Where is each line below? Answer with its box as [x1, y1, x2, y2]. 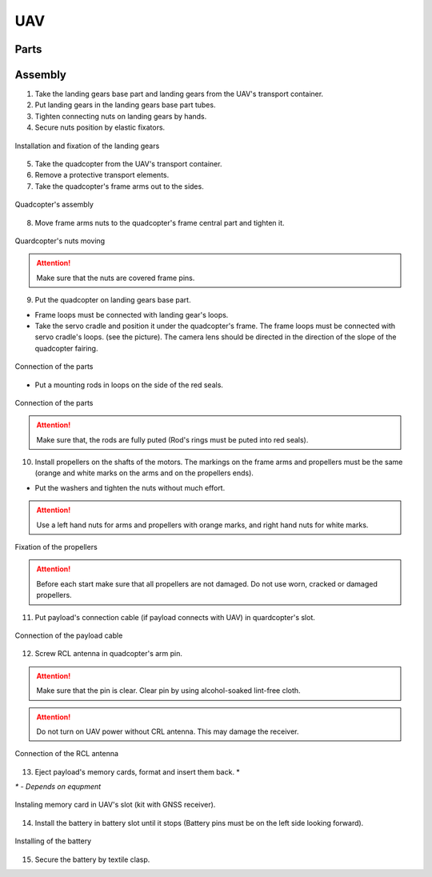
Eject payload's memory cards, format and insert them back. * [34, 767, 240, 776]
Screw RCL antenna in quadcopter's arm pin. [34, 649, 183, 659]
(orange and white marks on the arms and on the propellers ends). [34, 468, 254, 478]
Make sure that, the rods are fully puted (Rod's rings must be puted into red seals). [36, 434, 309, 444]
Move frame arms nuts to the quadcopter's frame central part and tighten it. [34, 218, 285, 227]
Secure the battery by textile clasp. [34, 855, 150, 864]
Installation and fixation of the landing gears [14, 141, 160, 150]
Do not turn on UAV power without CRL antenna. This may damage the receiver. [36, 727, 299, 736]
